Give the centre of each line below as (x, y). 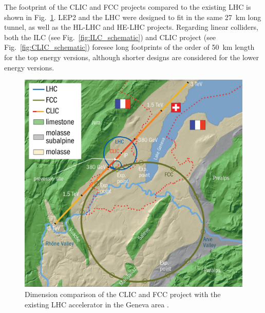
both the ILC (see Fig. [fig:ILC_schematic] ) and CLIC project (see (110, 37)
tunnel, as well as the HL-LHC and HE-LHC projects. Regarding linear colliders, (131, 27)
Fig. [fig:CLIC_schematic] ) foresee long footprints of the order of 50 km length (129, 47)
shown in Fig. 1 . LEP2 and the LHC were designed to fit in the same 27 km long (133, 17)
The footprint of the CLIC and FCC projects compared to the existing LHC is (128, 7)
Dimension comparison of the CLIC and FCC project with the (123, 294)
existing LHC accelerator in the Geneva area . (97, 304)
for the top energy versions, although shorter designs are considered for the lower (131, 57)
